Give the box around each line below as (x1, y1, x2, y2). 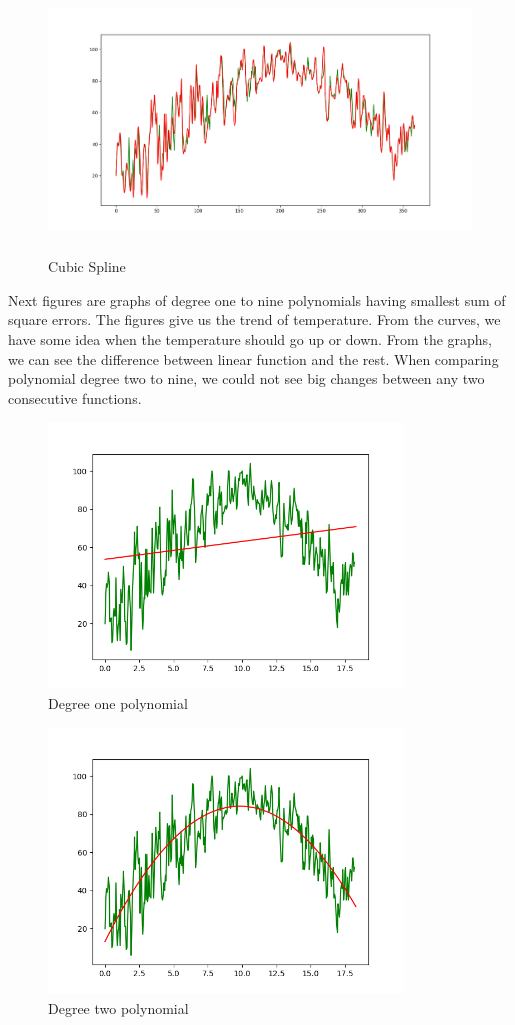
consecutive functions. (8, 387, 142, 408)
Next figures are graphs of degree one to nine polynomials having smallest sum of (8, 289, 506, 310)
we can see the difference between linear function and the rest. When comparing (8, 348, 499, 369)
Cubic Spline (48, 256, 126, 277)
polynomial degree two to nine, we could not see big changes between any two (8, 368, 485, 389)
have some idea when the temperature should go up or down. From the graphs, (8, 329, 493, 350)
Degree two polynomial (48, 997, 189, 1018)
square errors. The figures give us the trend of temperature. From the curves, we (8, 309, 501, 330)
